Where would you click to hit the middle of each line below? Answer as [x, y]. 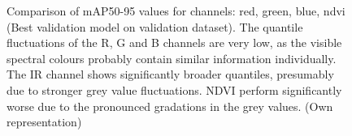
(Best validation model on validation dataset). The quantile [155, 26]
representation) [44, 122]
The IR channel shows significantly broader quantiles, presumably [170, 74]
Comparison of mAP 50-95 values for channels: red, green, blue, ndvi [176, 11]
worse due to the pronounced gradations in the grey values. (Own [170, 106]
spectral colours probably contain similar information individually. [172, 58]
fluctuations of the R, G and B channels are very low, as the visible [174, 42]
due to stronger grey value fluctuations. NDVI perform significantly [174, 89]
